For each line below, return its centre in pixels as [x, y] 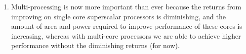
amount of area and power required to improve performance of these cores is [126, 26]
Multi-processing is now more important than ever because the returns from [126, 6]
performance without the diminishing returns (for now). [95, 45]
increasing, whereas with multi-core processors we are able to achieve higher [126, 35]
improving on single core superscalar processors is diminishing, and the [118, 16]
